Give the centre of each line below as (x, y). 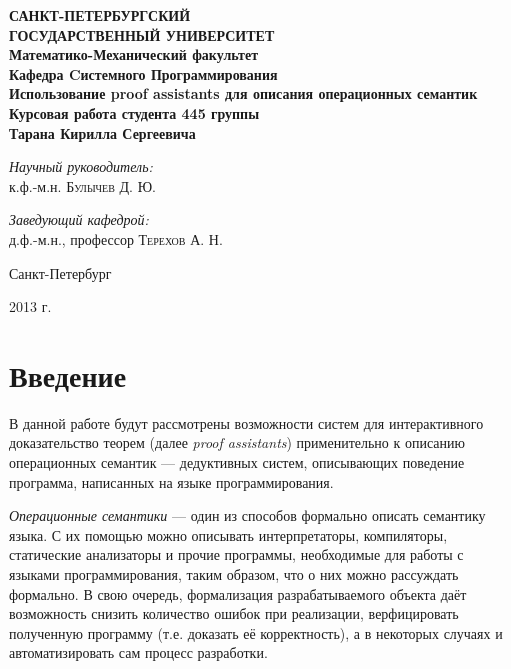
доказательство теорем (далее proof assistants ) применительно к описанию (237, 442)
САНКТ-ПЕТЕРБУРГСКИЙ (100, 15)
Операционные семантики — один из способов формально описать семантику (247, 515)
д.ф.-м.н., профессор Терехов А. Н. (116, 238)
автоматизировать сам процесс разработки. (138, 652)
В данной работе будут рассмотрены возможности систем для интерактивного (246, 422)
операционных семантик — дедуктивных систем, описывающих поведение (237, 462)
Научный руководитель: (81, 166)
